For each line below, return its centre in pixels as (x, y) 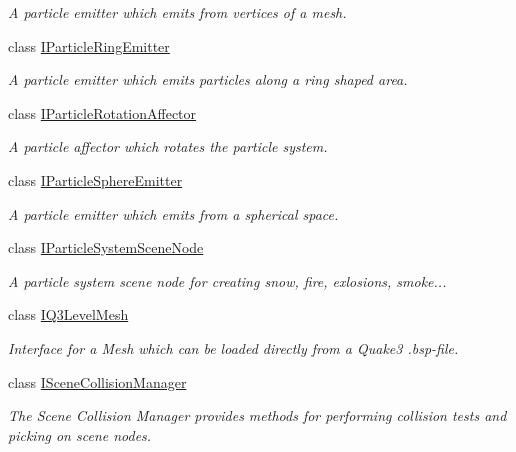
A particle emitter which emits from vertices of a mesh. (177, 12)
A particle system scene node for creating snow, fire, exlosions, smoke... (227, 280)
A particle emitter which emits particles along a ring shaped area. (208, 79)
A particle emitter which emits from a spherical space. (173, 213)
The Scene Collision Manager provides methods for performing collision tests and (257, 415)
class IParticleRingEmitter (89, 45)
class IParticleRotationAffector (102, 112)
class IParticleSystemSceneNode (106, 247)
